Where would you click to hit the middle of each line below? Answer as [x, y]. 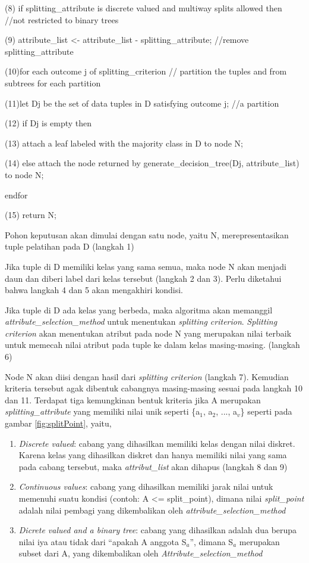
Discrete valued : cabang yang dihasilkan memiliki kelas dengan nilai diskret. [157, 443]
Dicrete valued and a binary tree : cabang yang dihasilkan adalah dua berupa [158, 530]
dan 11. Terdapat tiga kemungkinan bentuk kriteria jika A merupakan [133, 399]
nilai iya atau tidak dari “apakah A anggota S [103, 541]
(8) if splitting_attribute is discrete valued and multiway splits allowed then [144, 8]
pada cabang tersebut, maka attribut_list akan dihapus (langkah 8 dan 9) [153, 466]
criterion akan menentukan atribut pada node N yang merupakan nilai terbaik [148, 333]
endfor [16, 195]
